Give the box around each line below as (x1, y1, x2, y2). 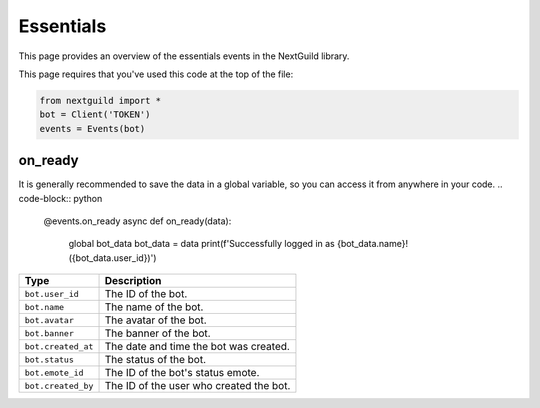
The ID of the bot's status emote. (104, 366, 260, 380)
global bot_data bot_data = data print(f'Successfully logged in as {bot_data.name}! (68, 238, 409, 250)
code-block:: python (18, 192, 103, 204)
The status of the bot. (104, 353, 207, 367)
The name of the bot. (104, 300, 204, 314)
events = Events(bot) (39, 123, 146, 134)
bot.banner (24, 328, 75, 339)
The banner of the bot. (104, 326, 211, 340)
